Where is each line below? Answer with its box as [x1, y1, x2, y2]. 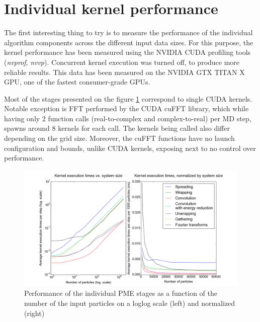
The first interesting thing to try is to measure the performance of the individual [4, 27, 253, 38]
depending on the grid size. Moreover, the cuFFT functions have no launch [4, 133, 235, 143]
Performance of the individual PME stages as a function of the [24, 288, 217, 298]
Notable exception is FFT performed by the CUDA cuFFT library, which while [4, 103, 249, 114]
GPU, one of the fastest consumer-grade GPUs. [4, 76, 150, 87]
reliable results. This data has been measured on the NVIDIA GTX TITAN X [4, 66, 245, 77]
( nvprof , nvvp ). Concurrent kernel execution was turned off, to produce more [4, 56, 240, 67]
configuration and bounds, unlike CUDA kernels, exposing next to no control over [4, 142, 256, 153]
